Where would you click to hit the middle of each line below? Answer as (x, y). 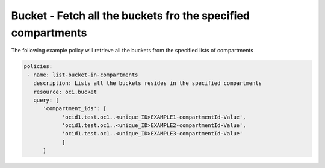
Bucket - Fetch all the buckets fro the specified (130, 16)
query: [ (46, 100)
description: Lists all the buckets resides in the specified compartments (147, 83)
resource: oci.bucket (65, 92)
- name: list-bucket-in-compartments (83, 75)
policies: (38, 67)
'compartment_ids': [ (75, 109)
